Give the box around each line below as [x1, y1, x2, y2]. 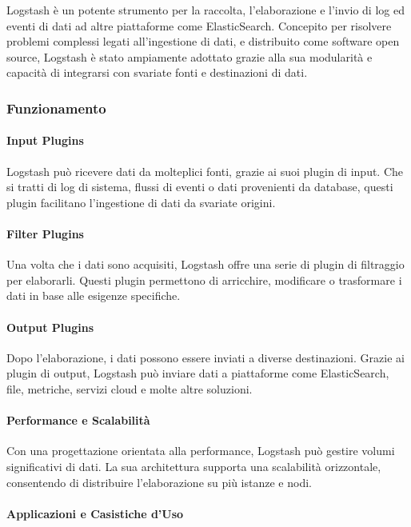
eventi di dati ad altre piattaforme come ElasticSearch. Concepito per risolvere [6, 17, 392, 34]
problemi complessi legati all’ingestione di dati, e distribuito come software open [6, 33, 400, 50]
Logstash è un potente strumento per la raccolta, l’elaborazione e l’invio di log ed [6, 2, 405, 18]
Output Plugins [6, 318, 94, 335]
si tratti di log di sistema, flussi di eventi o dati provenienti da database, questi [6, 178, 393, 195]
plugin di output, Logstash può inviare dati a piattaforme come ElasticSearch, [6, 365, 389, 381]
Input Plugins [6, 132, 84, 149]
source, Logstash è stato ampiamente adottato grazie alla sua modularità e [6, 48, 373, 65]
